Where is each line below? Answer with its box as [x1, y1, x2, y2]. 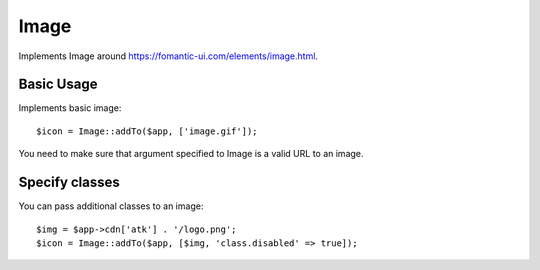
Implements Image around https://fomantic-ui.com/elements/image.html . [18, 50, 319, 62]
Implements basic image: [18, 102, 122, 114]
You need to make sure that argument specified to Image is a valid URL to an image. [18, 148, 364, 160]
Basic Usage [18, 76, 98, 93]
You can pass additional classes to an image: [18, 200, 204, 212]
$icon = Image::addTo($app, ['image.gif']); [36, 125, 259, 137]
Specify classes [18, 174, 120, 191]
